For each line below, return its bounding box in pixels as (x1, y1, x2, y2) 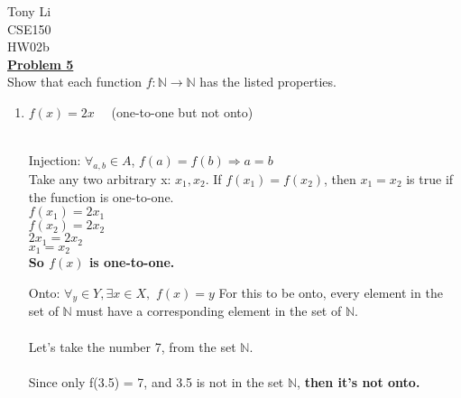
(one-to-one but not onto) (111, 102, 254, 121)
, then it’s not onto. (297, 372, 420, 391)
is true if (406, 169, 454, 188)
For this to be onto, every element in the (218, 282, 443, 301)
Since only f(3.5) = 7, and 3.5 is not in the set (28, 372, 284, 391)
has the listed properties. (199, 72, 337, 91)
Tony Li (7, 2, 51, 20)
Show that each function (7, 72, 142, 91)
